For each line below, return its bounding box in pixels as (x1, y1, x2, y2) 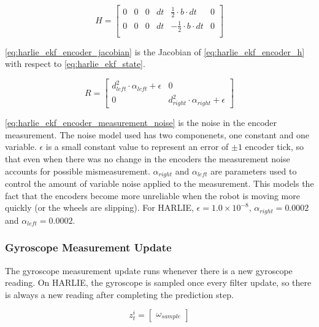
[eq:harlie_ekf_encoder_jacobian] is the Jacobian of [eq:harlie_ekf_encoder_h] (5, 45, 305, 58)
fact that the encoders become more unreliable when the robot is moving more (5, 189, 300, 202)
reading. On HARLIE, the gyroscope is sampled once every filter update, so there (5, 276, 312, 289)
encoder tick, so (245, 140, 304, 153)
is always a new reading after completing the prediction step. (5, 288, 234, 301)
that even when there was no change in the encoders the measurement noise (5, 152, 290, 165)
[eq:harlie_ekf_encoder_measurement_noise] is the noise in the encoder (5, 116, 277, 129)
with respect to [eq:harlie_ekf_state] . (5, 57, 145, 70)
